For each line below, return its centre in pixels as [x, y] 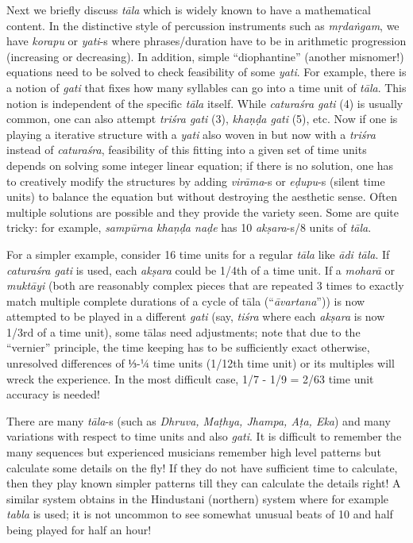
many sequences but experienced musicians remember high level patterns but [194, 452]
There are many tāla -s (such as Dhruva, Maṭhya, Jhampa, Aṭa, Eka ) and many [199, 420]
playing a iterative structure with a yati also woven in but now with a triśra [191, 134]
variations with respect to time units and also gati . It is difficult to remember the [204, 436]
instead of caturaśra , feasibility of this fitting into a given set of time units [187, 150]
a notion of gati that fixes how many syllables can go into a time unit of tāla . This [206, 87]
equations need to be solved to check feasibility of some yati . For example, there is [206, 72]
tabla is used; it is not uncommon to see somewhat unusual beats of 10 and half [200, 514]
